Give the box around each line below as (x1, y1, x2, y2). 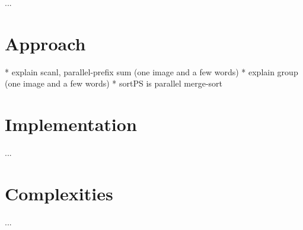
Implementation (5, 112, 137, 136)
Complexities (5, 181, 113, 205)
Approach (5, 31, 86, 55)
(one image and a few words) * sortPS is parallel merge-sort (5, 77, 222, 90)
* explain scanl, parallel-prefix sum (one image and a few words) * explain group (5, 65, 298, 78)
